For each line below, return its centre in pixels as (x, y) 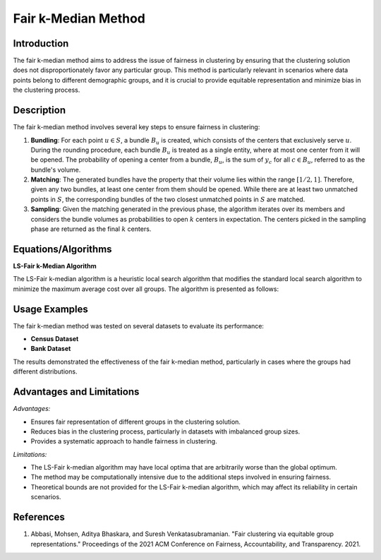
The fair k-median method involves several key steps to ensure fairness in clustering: (137, 127)
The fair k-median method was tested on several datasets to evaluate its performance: (139, 326)
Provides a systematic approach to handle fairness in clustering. (124, 441)
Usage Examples (50, 309)
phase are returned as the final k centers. (91, 229)
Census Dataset (55, 339)
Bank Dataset (51, 349)
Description (40, 111)
